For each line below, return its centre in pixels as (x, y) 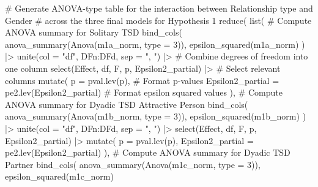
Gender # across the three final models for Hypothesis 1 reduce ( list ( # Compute (158, 20)
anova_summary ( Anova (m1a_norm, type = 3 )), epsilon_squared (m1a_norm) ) (155, 44)
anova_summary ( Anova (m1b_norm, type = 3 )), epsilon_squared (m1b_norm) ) (156, 116)
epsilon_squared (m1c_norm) (59, 176)
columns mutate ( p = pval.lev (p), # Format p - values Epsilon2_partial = (142, 80)
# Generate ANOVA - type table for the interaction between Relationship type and (159, 8)
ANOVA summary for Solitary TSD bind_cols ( (94, 32)
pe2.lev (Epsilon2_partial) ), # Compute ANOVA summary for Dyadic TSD (148, 152)
